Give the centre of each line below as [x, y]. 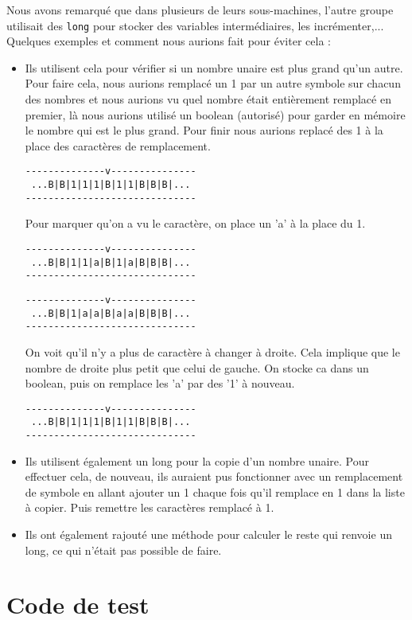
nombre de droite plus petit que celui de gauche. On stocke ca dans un [197, 367]
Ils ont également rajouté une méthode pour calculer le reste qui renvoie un [208, 534]
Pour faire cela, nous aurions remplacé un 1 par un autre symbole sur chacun [213, 83]
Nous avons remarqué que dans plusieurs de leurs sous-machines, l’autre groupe [200, 10]
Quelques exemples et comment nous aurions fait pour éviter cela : [169, 41]
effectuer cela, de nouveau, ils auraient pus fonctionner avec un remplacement [214, 476]
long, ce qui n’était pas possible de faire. [123, 550]
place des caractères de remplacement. [118, 145]
